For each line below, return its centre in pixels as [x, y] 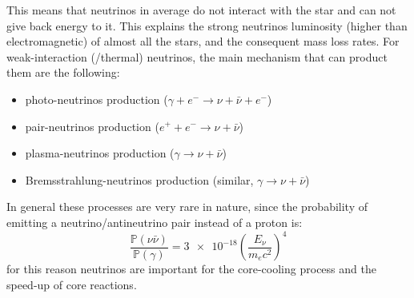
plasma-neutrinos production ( [100, 153]
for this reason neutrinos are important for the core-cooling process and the [191, 269]
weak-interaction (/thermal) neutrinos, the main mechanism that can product [197, 56]
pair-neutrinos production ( [92, 126]
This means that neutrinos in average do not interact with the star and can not [201, 10]
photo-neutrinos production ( [96, 99]
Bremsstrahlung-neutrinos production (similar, [139, 179]
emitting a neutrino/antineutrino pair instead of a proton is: [155, 222]
